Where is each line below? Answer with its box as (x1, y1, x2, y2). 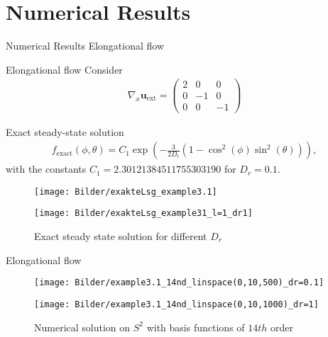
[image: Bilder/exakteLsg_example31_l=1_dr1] (34, 208, 253, 219)
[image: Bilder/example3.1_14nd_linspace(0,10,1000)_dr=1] (34, 299, 319, 309)
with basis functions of (146, 319, 245, 334)
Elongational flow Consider (6, 62, 123, 76)
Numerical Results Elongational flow (6, 38, 165, 53)
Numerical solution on (34, 319, 131, 334)
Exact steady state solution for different (34, 229, 207, 244)
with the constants (6, 161, 87, 176)
